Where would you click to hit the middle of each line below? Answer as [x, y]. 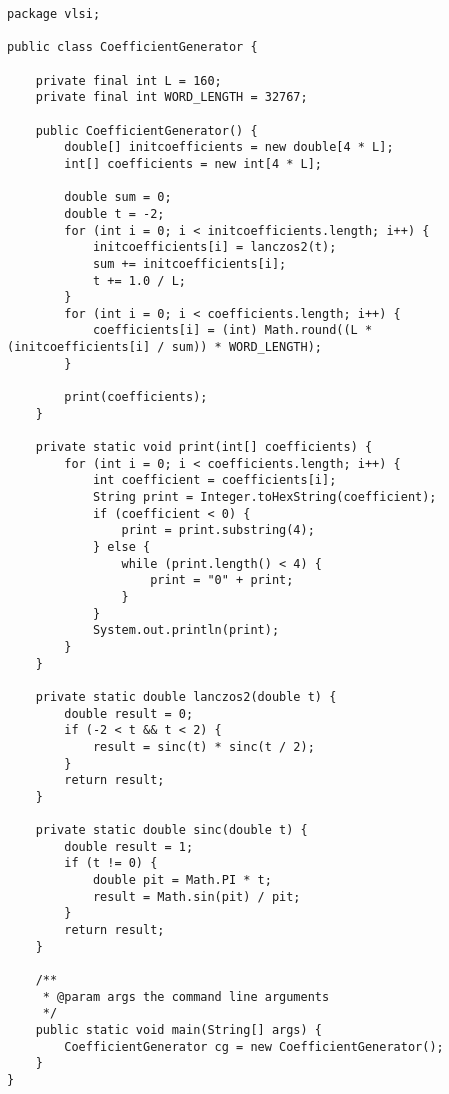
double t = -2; [114, 213]
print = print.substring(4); [218, 530]
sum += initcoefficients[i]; [189, 263]
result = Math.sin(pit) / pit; [196, 896]
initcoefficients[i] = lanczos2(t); [214, 247]
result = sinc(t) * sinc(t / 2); [203, 746]
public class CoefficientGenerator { [132, 47]
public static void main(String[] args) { [178, 1030]
